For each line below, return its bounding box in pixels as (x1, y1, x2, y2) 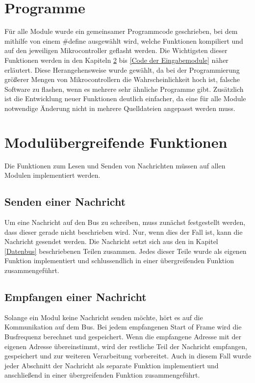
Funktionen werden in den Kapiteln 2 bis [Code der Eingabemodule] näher (4, 55, 229, 65)
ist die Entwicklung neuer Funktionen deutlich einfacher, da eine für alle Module (4, 93, 246, 104)
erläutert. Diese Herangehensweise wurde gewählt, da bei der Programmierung (4, 64, 240, 75)
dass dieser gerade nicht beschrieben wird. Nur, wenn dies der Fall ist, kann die (4, 226, 243, 237)
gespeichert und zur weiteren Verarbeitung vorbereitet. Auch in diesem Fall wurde (4, 351, 252, 361)
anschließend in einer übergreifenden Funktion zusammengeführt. (4, 370, 200, 380)
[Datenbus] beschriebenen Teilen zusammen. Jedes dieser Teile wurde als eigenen (4, 246, 247, 256)
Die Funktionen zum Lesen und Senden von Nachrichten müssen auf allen (4, 160, 226, 170)
